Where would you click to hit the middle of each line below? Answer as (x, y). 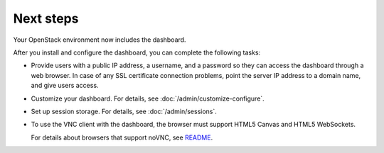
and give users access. (65, 86)
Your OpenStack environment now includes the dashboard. (100, 40)
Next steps (46, 18)
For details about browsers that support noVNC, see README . (122, 137)
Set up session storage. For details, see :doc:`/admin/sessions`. (124, 111)
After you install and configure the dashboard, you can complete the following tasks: (137, 52)
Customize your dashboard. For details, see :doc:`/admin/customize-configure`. (148, 98)
